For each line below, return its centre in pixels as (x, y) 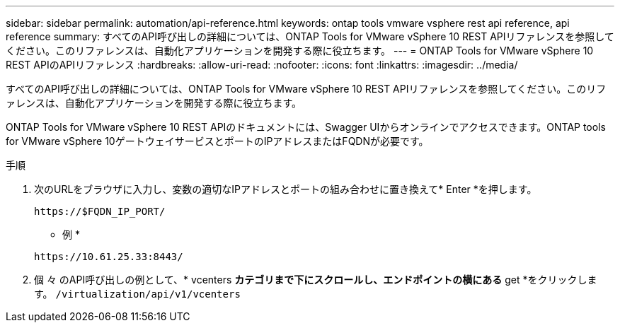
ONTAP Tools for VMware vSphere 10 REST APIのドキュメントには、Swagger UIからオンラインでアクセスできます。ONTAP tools (306, 127)
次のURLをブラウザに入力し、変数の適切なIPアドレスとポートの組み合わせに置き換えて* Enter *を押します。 (286, 189)
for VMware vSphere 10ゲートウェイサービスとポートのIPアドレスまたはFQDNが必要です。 (217, 141)
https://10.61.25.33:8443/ (109, 257)
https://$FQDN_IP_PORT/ (100, 211)
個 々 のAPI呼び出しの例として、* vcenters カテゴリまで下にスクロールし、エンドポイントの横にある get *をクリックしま (316, 280)
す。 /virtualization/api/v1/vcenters (137, 294)
